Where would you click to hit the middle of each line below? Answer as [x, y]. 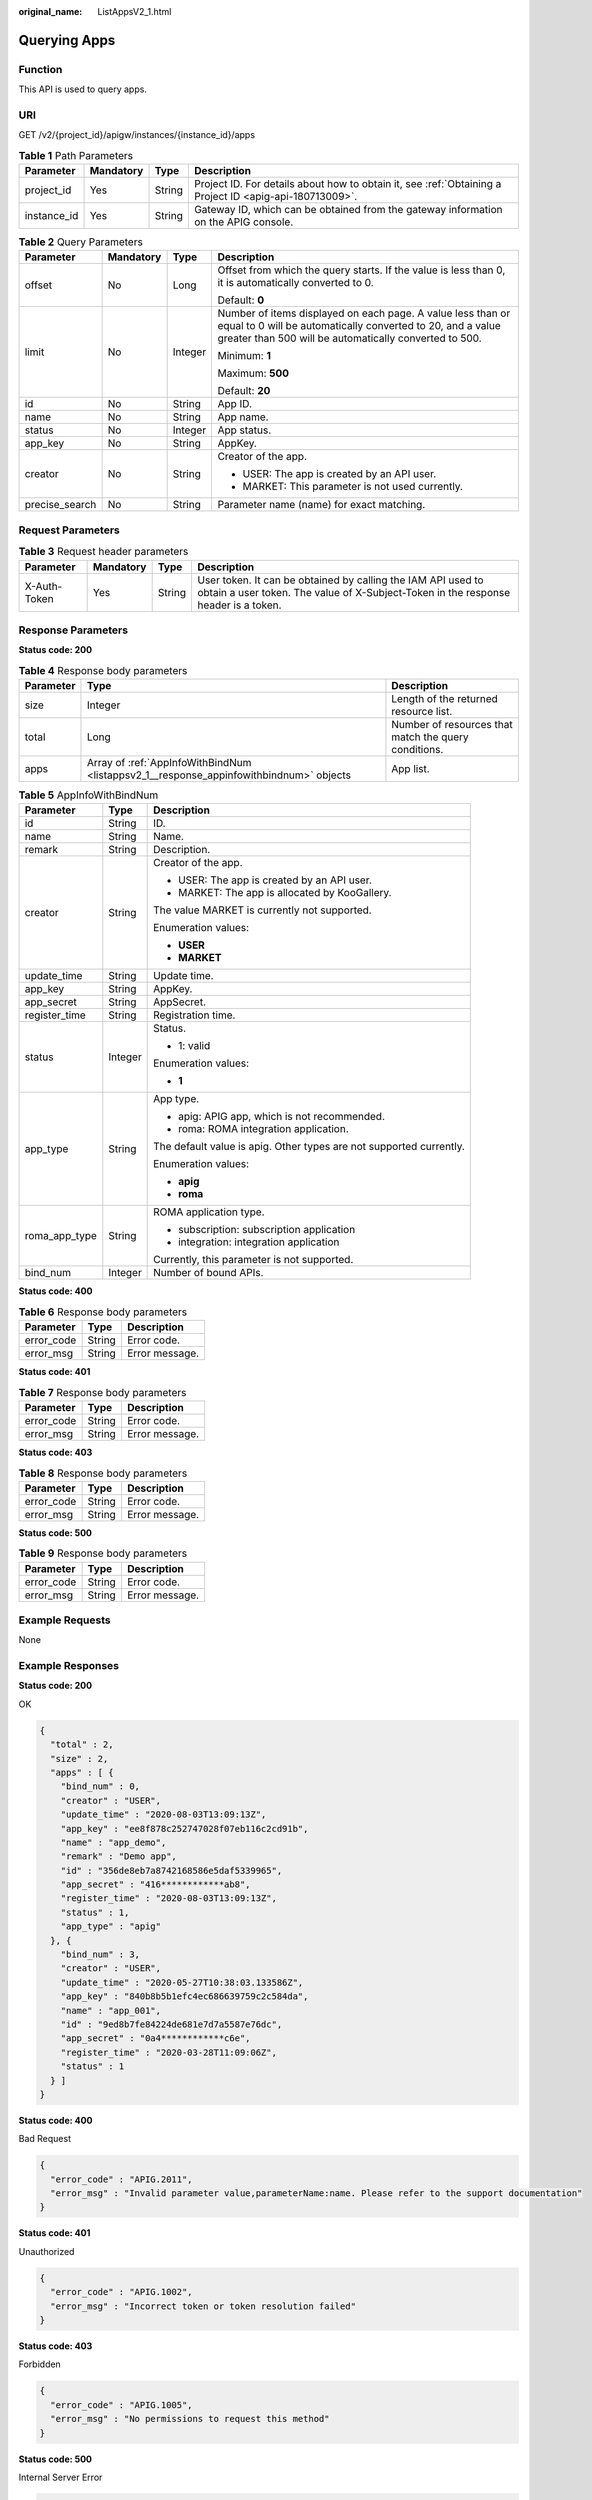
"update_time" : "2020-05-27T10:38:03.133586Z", [182, 1982]
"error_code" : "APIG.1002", [122, 2292]
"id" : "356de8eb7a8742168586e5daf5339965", [171, 1870]
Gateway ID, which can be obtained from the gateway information [348, 210]
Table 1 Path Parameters [76, 155]
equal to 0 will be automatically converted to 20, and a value [359, 326]
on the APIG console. [243, 222]
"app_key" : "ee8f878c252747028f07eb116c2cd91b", [184, 1828]
